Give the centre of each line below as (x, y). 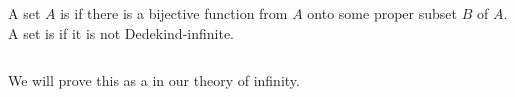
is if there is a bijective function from (174, 13)
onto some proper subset (382, 13)
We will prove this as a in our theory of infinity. (154, 80)
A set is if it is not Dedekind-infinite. (121, 32)
